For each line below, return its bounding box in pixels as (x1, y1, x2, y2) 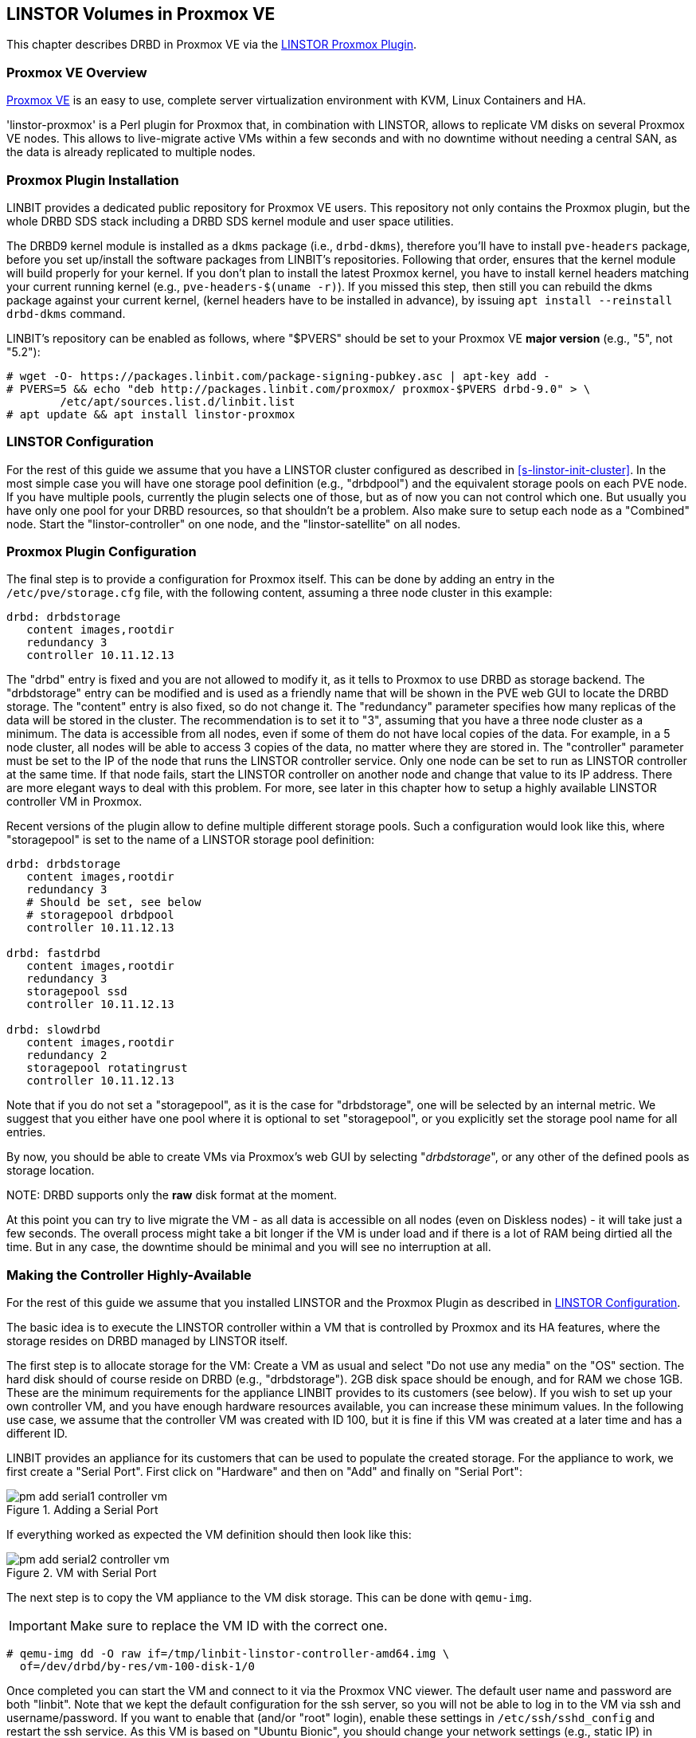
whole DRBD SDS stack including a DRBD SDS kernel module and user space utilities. (6, 214, 454, 228)
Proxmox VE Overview (6, 64, 147, 80)
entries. (6, 1125, 46, 1140)
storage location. (6, 1163, 95, 1178)
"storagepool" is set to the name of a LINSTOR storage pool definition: (6, 833, 374, 847)
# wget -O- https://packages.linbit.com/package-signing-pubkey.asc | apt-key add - (6, 369, 550, 383)
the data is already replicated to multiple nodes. (6, 145, 256, 159)
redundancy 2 (26, 1049, 108, 1062)
